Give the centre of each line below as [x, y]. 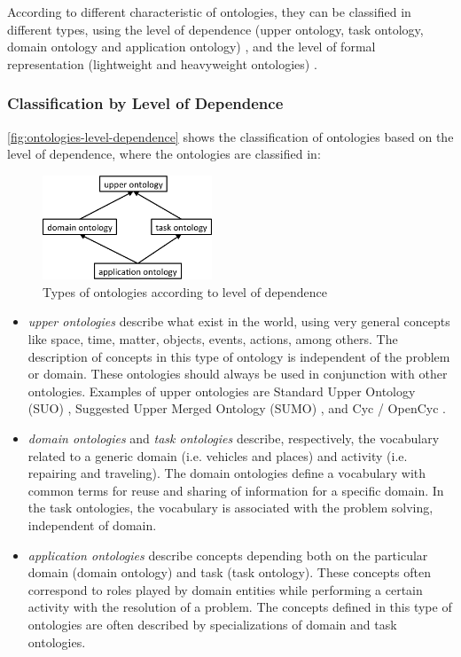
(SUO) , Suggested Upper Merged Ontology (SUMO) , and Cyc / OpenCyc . [237, 408]
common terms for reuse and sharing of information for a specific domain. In [236, 490]
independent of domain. [92, 524]
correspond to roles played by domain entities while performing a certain [225, 589]
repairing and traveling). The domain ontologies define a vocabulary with [227, 473]
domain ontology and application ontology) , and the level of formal [191, 47]
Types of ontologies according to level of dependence [185, 291]
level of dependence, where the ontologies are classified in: [164, 154]
